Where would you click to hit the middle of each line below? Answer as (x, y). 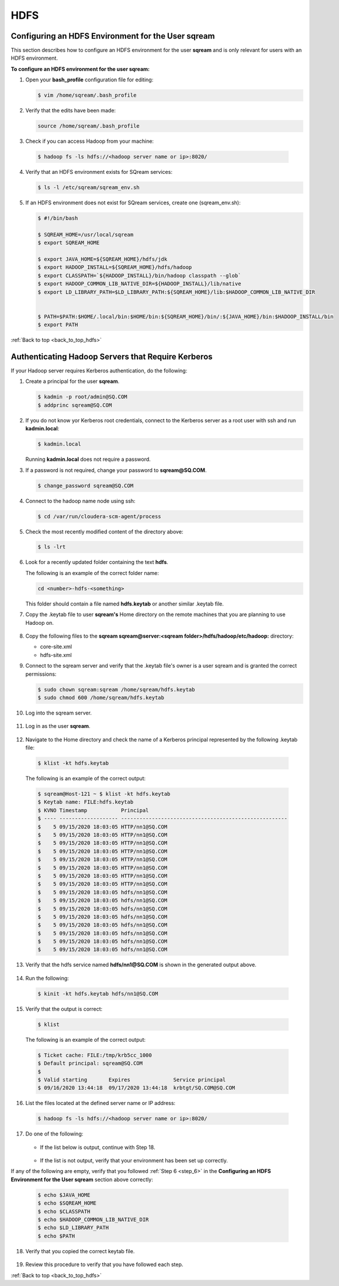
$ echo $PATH (56, 1236)
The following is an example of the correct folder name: (92, 573)
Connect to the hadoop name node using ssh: (80, 501)
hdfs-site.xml (56, 655)
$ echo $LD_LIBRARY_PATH (73, 1228)
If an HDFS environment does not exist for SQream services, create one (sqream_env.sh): (133, 203)
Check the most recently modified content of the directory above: (104, 531)
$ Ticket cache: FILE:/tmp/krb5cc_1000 (95, 1055)
